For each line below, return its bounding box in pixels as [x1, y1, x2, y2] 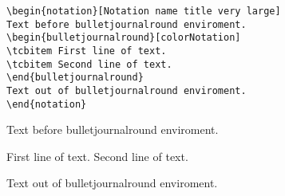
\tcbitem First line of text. [6, 45, 167, 57]
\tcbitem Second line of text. [6, 58, 172, 70]
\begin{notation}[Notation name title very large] [6, 6, 281, 17]
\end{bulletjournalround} [6, 72, 144, 84]
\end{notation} [6, 98, 87, 110]
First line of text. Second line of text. [6, 147, 188, 164]
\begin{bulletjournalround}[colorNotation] [6, 32, 241, 44]
